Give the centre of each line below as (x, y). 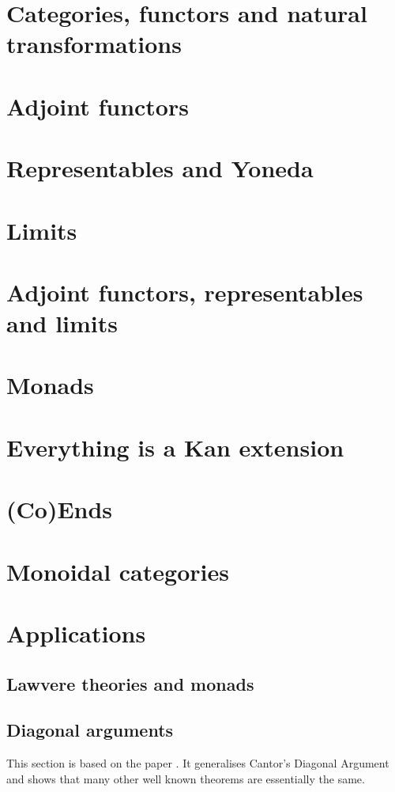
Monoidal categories (118, 571)
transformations (94, 44)
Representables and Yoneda (160, 168)
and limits (62, 323)
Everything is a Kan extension (175, 447)
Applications (76, 633)
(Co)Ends (60, 509)
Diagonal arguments (90, 730)
